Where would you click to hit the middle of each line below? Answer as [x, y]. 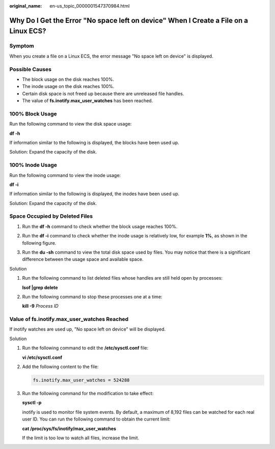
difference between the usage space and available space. [83, 259]
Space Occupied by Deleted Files [51, 216]
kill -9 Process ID [40, 306]
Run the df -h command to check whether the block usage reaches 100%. [100, 226]
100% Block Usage [33, 113]
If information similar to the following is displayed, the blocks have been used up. [94, 142]
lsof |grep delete [40, 287]
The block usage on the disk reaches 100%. [68, 79]
